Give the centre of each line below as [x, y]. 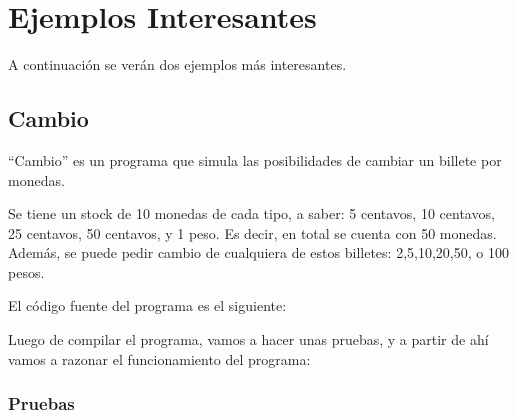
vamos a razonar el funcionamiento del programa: [159, 358]
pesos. [26, 271]
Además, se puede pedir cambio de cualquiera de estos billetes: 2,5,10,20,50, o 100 [258, 252]
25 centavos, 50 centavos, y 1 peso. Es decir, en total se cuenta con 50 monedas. [252, 232]
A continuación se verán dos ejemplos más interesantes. [177, 64]
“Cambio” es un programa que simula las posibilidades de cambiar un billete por [255, 159]
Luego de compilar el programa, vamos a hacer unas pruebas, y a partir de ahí [248, 339]
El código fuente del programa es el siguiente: [147, 305]
